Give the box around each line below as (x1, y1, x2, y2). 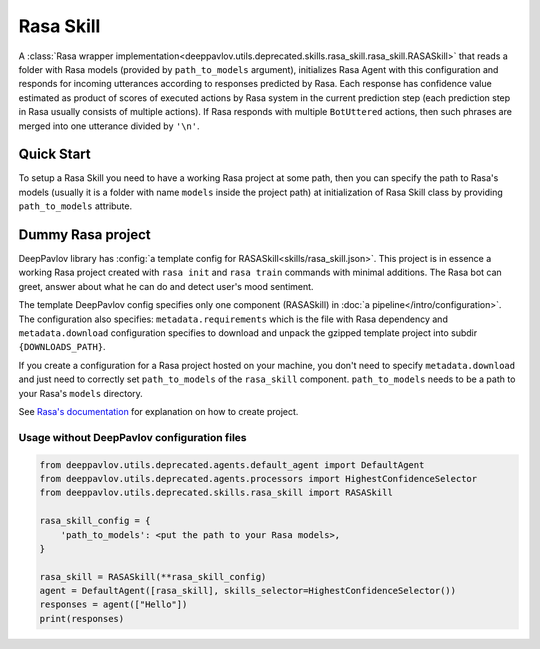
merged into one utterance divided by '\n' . (18, 120, 200, 132)
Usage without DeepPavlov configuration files (18, 430, 247, 444)
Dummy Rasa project (18, 226, 152, 243)
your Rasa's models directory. (18, 387, 144, 399)
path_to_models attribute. (18, 200, 133, 212)
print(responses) (39, 613, 125, 624)
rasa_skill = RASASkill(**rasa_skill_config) (39, 571, 267, 582)
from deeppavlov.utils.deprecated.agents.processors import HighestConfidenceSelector (39, 473, 478, 484)
